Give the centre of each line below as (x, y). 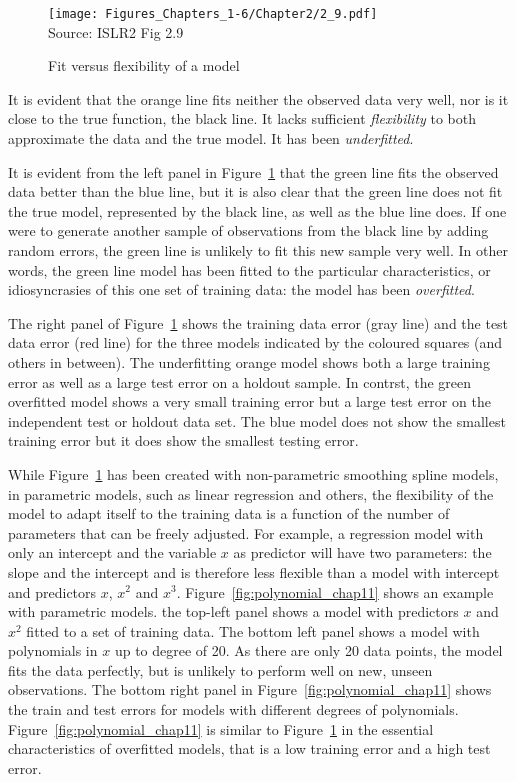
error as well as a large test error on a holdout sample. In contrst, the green (240, 381)
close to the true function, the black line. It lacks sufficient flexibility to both (242, 118)
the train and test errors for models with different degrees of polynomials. (233, 709)
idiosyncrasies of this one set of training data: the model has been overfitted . (241, 289)
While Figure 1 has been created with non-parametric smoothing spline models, (253, 473)
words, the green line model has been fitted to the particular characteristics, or (249, 269)
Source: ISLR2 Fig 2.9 (116, 31)
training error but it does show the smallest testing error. (183, 440)
